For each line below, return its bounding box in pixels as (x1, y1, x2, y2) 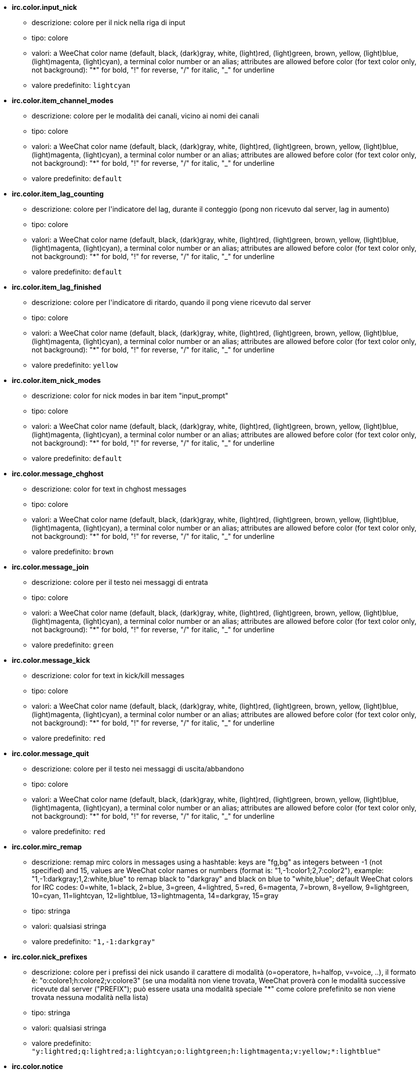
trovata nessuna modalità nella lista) (32, 993, 149, 1001)
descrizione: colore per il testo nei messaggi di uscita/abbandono (32, 765, 244, 773)
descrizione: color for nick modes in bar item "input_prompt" (32, 391, 229, 400)
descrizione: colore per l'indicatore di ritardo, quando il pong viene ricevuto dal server (32, 298, 311, 307)
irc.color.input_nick (12, 3, 77, 11)
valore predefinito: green (32, 641, 114, 649)
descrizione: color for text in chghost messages (32, 485, 187, 493)
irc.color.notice (12, 1062, 63, 1071)
